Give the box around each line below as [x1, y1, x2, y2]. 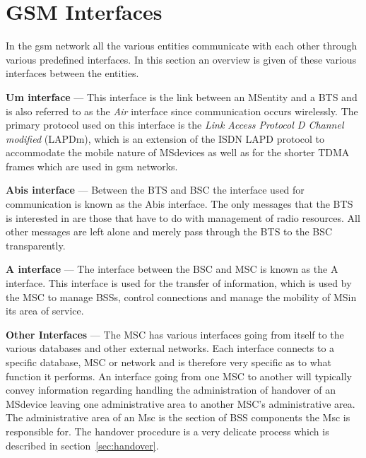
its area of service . [6, 303, 84, 318]
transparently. [6, 237, 66, 252]
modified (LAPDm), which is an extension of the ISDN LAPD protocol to [6, 131, 325, 146]
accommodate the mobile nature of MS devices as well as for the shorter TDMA [6, 145, 350, 160]
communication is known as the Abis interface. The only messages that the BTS [6, 196, 353, 211]
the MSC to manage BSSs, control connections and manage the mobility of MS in [6, 289, 357, 304]
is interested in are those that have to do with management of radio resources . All [6, 210, 360, 225]
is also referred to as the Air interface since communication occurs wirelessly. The [6, 103, 358, 118]
